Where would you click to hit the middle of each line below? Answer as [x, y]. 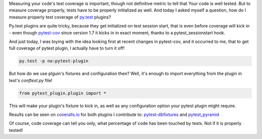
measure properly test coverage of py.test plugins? [60, 17]
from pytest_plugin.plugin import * [63, 93]
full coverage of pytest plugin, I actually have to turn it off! [67, 48]
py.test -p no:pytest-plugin [54, 61]
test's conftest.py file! [31, 80]
